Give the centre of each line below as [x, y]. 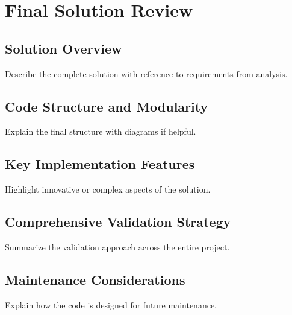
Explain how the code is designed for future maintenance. [111, 304]
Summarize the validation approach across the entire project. [117, 247]
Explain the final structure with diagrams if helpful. [101, 131]
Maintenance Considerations [95, 279]
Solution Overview [64, 48]
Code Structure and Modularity [107, 106]
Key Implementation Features [100, 164]
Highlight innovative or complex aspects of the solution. [108, 189]
